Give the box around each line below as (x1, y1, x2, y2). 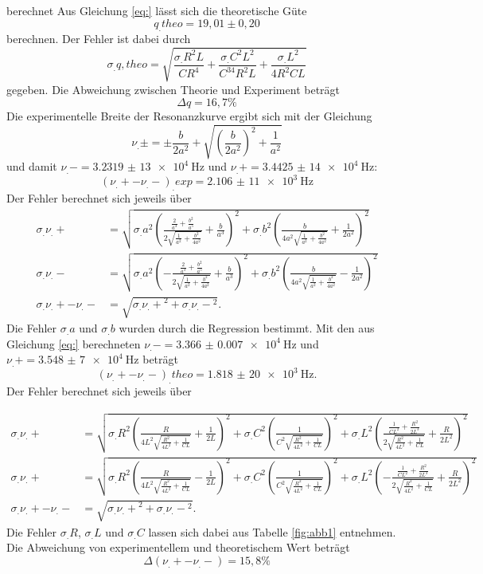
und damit (6, 158, 57, 175)
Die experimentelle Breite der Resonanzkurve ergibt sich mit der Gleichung (6, 108, 372, 124)
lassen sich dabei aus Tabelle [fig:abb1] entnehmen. (148, 523, 396, 540)
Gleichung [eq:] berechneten (6, 335, 141, 352)
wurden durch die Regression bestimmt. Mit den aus (119, 319, 375, 336)
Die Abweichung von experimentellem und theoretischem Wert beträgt (6, 539, 350, 556)
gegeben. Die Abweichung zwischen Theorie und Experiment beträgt (6, 81, 341, 97)
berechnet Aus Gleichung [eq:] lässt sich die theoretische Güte (6, 2, 307, 18)
